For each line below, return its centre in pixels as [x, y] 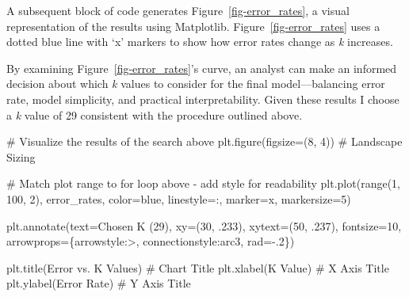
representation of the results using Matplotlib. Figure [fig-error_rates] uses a [193, 26]
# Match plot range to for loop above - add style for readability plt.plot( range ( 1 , [203, 183]
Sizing [21, 156]
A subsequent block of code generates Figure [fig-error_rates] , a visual [178, 10]
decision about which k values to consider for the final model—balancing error [196, 84]
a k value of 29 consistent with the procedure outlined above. [155, 114]
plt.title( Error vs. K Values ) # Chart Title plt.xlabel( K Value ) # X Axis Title [198, 267]
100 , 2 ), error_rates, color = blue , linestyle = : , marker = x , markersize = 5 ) [179, 198]
